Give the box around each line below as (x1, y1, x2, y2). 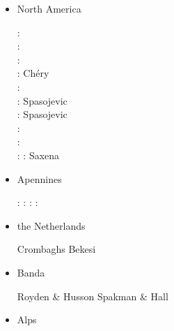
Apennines (17, 171, 62, 186)
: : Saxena (17, 147, 60, 162)
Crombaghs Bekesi (17, 242, 96, 256)
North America (17, 1, 81, 15)
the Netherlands (17, 218, 86, 233)
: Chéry (17, 66, 49, 80)
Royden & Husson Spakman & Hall (17, 288, 168, 303)
